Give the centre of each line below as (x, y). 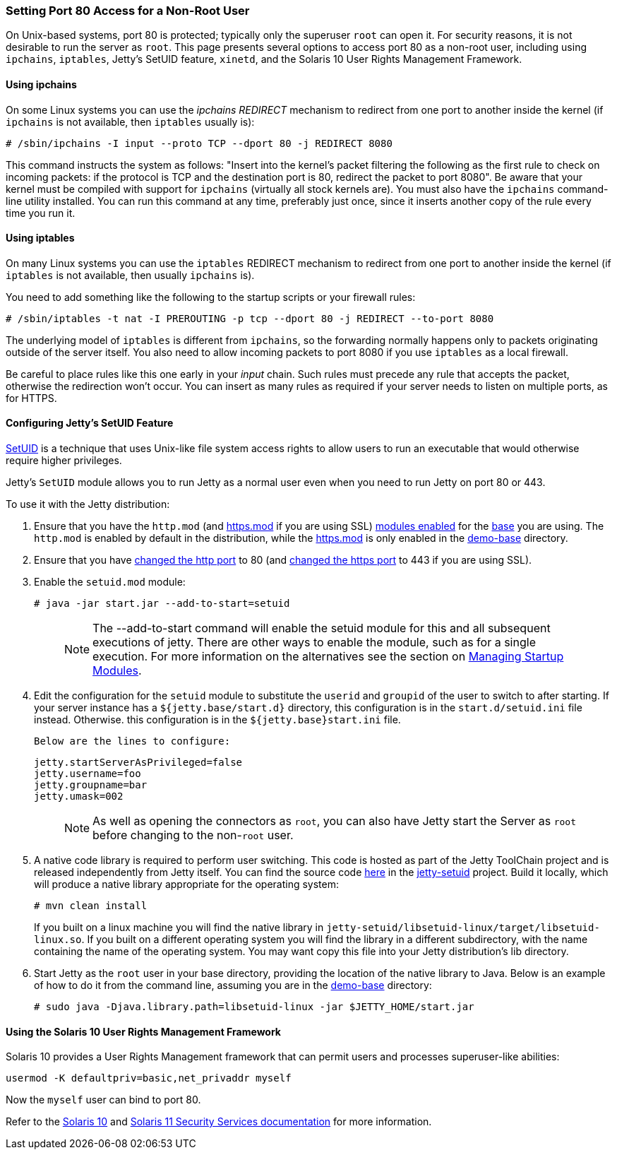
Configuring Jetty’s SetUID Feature (90, 423)
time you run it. (41, 213)
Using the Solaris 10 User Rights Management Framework (143, 1031)
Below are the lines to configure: (132, 741)
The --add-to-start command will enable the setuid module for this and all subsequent (322, 628)
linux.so (58, 940)
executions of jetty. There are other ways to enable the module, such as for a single (314, 642)
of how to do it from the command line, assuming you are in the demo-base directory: (233, 985)
